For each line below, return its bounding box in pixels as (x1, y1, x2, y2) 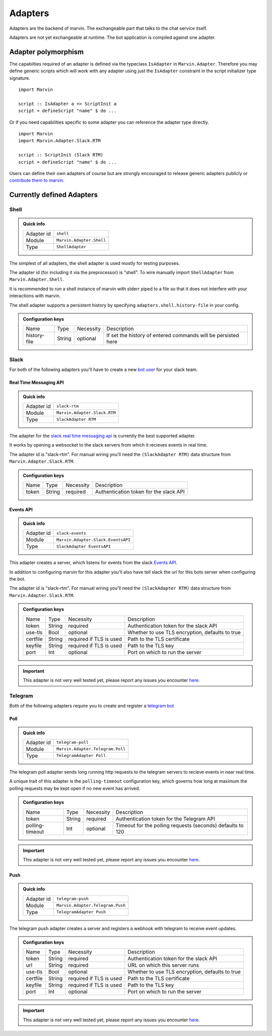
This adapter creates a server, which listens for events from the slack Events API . (9, 560, 178, 566)
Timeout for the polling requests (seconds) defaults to (115, 822, 244, 829)
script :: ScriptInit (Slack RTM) (18, 152, 103, 158)
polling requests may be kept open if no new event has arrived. (9, 785, 141, 791)
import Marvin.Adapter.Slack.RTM (18, 138, 101, 144)
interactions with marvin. (9, 293, 61, 299)
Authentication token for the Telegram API (115, 815, 215, 822)
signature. (9, 75, 30, 81)
